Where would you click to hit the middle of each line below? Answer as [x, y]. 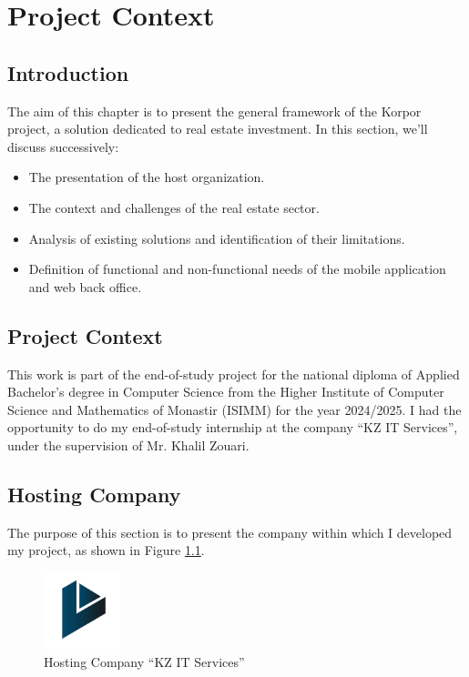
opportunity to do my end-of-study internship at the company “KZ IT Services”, [233, 427]
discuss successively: [63, 146]
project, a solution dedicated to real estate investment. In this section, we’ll [218, 129]
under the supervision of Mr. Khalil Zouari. [128, 445]
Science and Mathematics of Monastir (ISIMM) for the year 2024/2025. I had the [234, 409]
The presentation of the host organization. [147, 177]
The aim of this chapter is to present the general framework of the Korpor [214, 111]
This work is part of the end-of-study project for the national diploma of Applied [234, 374]
